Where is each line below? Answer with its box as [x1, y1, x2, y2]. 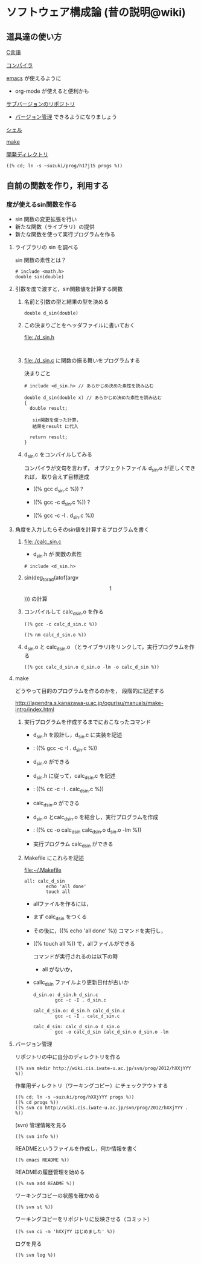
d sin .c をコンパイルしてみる [24, 450, 92, 460]
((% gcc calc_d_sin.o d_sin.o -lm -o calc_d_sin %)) [24, 664, 160, 670]
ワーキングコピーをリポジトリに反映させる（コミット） [14, 1215, 153, 1222]
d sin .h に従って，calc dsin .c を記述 [33, 772, 116, 781]
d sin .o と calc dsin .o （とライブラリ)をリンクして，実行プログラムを [24, 643, 190, 652]
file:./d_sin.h [24, 333, 55, 341]
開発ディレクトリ [6, 151, 49, 158]
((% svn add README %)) [14, 1180, 75, 1186]
